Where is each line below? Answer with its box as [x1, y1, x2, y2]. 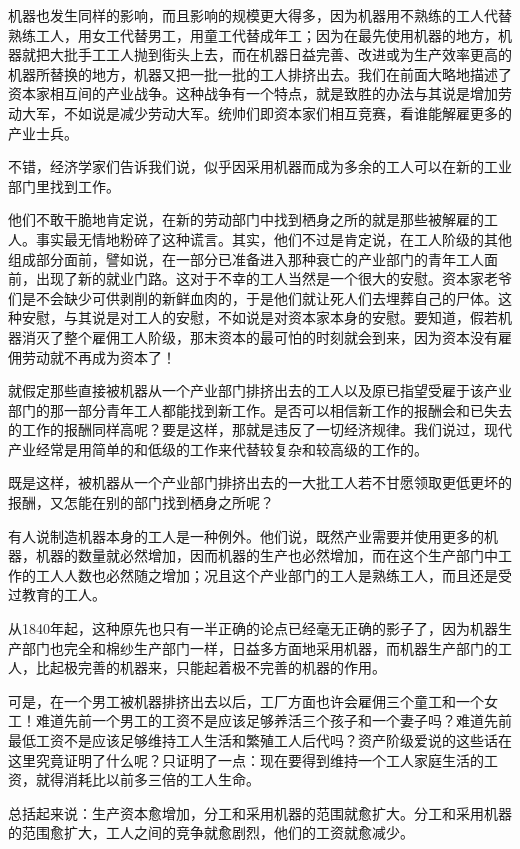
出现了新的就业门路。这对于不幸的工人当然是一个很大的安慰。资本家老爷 [35, 268, 512, 289]
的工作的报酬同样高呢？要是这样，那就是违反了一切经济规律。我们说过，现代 [8, 419, 512, 440]
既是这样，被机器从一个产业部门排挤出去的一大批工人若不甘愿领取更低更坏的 [8, 472, 512, 493]
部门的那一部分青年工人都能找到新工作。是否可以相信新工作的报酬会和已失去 [8, 399, 512, 420]
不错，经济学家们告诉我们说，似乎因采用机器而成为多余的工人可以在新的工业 [8, 156, 512, 177]
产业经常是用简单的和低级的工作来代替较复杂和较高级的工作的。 [8, 438, 428, 459]
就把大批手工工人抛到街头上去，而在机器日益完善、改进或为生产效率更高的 [21, 44, 512, 65]
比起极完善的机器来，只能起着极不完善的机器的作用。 [35, 657, 386, 678]
